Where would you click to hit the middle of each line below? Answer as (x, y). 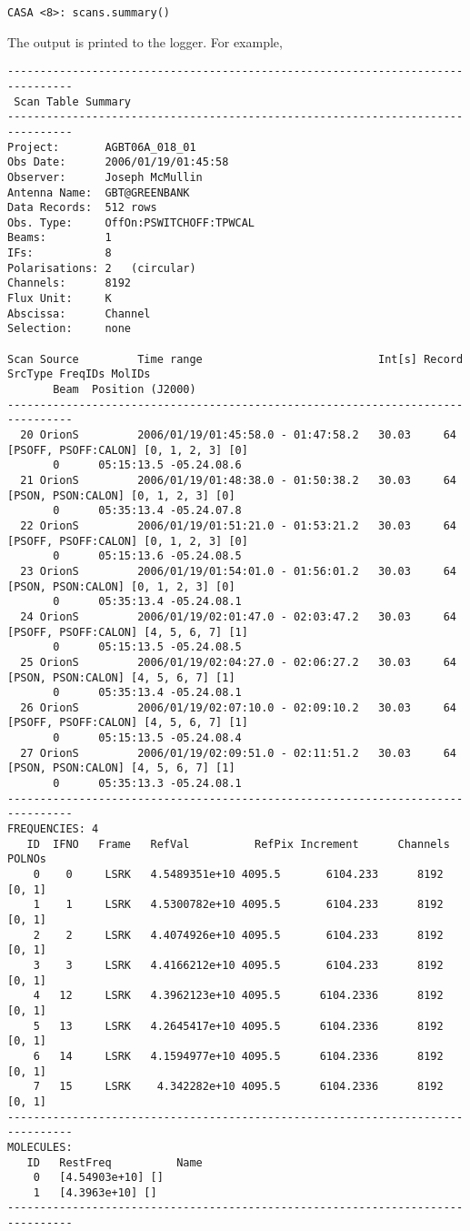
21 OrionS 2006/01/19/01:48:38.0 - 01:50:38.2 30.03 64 (238, 480)
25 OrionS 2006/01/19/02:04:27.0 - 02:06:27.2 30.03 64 (238, 662)
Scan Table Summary (73, 101)
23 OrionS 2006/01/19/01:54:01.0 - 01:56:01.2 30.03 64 (238, 571)
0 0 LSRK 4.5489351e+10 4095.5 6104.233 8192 (238, 875)
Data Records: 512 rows (82, 208)
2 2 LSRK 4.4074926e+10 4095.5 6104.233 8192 (238, 935)
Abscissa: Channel (79, 313)
